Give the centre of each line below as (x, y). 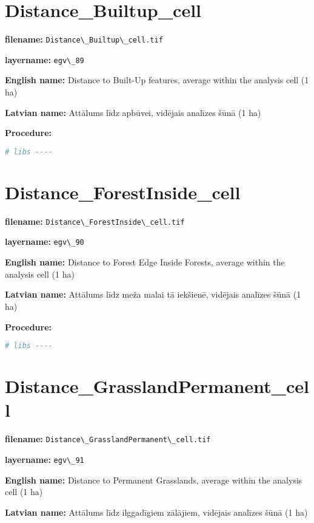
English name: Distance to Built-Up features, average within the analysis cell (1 (157, 80)
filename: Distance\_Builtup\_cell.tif (84, 39)
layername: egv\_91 (45, 459)
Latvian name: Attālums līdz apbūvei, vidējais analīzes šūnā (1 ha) (133, 112)
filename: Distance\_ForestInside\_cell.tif (95, 221)
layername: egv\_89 (45, 59)
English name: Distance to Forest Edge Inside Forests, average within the (145, 262)
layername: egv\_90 (45, 241)
